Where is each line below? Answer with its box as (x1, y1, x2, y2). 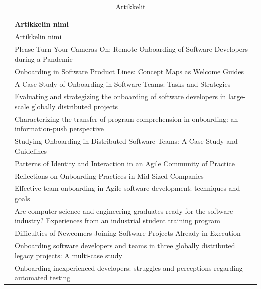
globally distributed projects (31, 101, 118, 111)
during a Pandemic (15, 53, 73, 64)
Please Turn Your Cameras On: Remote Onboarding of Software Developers (15, 44, 248, 54)
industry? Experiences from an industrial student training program (15, 215, 220, 226)
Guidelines (15, 145, 47, 156)
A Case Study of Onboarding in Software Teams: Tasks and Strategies (15, 78, 231, 89)
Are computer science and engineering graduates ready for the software (15, 205, 233, 216)
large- (228, 91, 246, 102)
